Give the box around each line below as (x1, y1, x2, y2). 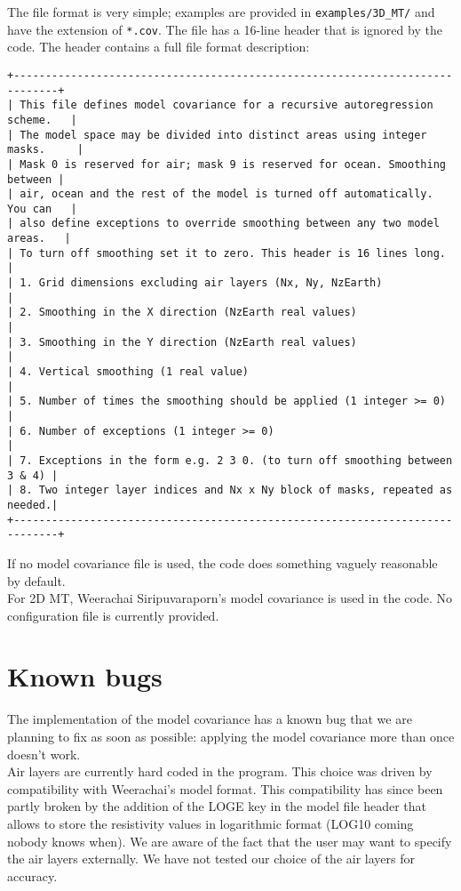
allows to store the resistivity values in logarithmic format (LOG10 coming (7, 814, 414, 832)
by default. (7, 571, 66, 590)
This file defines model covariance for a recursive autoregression (20, 99, 433, 112)
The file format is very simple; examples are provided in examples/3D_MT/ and (7, 3, 435, 20)
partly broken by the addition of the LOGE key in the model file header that (7, 797, 426, 815)
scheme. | (7, 113, 77, 126)
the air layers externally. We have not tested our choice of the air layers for (7, 849, 415, 868)
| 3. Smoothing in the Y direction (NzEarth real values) (7, 335, 357, 349)
